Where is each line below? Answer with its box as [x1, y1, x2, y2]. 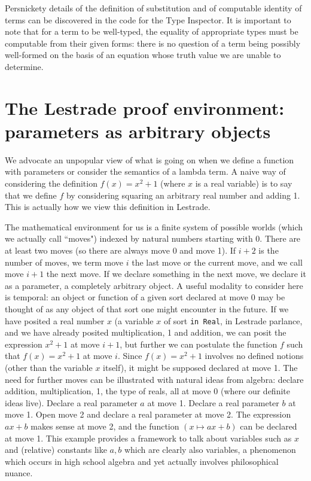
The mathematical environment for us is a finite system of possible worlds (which [5, 220, 303, 233]
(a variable [114, 314, 154, 327]
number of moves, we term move [5, 255, 124, 268]
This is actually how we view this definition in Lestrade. [5, 200, 211, 213]
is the [258, 244, 279, 257]
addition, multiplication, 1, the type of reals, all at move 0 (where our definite [5, 385, 290, 397]
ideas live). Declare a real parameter [5, 396, 138, 409]
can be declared [240, 420, 297, 432]
